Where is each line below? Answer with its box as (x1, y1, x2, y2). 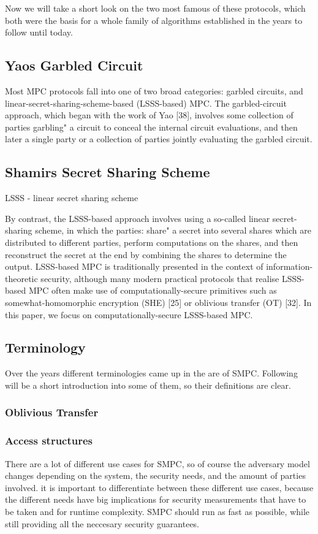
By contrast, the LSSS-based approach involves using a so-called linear (5, 212, 270, 224)
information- (266, 260, 313, 273)
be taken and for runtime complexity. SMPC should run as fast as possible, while (5, 505, 310, 517)
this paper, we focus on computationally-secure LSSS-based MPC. (5, 308, 253, 321)
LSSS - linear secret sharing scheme (5, 191, 138, 204)
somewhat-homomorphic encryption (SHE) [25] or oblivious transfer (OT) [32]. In (5, 296, 312, 308)
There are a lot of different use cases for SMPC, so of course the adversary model (5, 457, 310, 470)
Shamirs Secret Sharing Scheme (5, 162, 210, 181)
